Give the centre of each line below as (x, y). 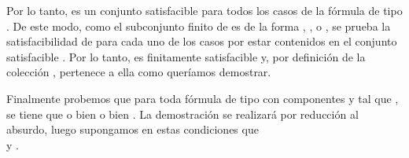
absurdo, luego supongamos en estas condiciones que (133, 129)
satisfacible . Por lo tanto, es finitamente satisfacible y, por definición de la (186, 56)
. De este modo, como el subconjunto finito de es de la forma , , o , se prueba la (199, 26)
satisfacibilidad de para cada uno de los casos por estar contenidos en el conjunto (202, 41)
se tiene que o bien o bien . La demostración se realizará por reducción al (182, 114)
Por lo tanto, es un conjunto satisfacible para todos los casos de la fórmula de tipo (204, 10)
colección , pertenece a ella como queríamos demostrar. (139, 72)
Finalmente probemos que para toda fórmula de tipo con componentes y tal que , (203, 98)
